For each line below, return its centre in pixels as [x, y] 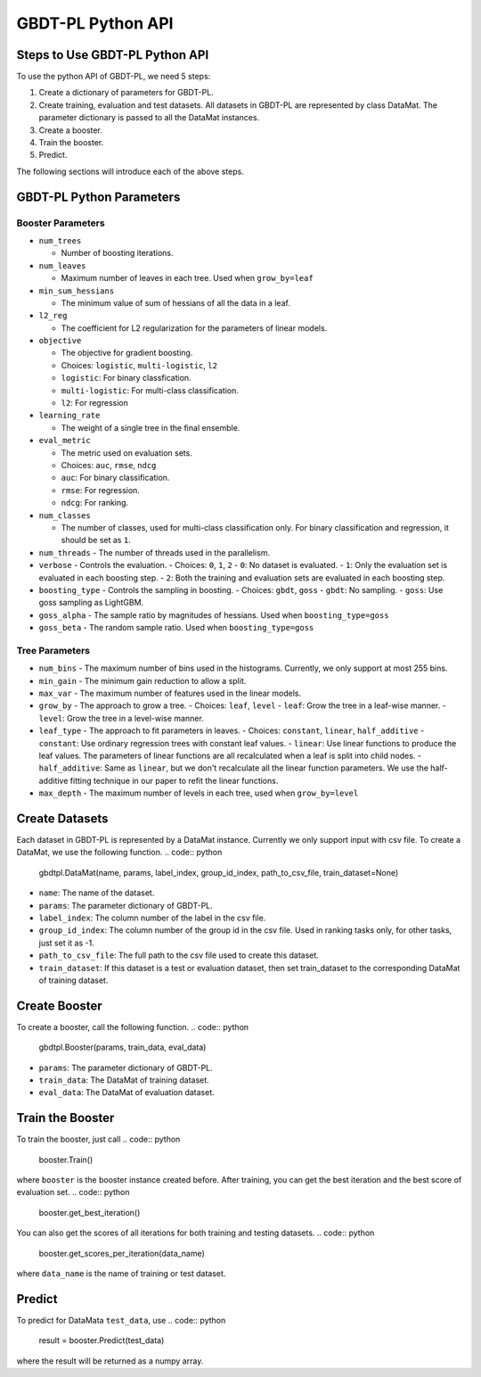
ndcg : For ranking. [95, 503]
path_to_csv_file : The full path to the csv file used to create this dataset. [179, 955]
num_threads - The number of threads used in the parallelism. [155, 552]
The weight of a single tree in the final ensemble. [151, 427]
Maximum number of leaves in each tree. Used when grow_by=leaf [187, 278]
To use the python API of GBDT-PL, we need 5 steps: [114, 77]
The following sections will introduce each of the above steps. [130, 171]
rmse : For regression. [100, 490]
